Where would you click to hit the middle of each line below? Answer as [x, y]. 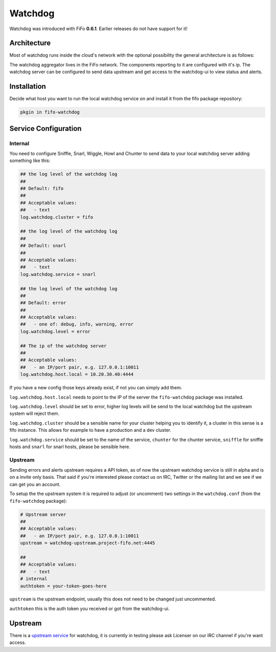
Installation [28, 87]
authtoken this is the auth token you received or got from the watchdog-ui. [89, 609]
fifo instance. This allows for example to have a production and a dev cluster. [90, 430]
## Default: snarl [43, 246]
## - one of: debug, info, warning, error [77, 324]
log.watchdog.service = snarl [58, 274]
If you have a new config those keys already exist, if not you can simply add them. [96, 388]
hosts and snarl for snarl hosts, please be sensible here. [70, 447]
